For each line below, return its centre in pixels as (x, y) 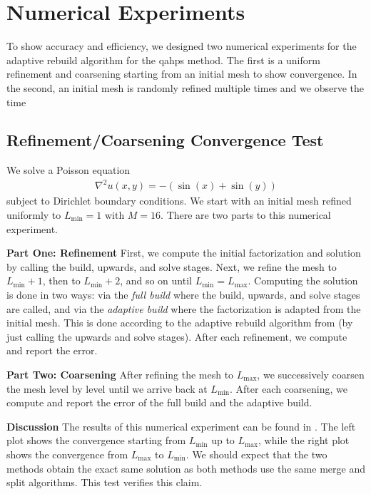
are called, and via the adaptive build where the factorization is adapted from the (184, 308)
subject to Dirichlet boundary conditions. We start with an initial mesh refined (179, 201)
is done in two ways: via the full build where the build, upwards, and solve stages (183, 294)
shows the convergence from (67, 454)
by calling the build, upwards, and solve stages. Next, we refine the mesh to (172, 266)
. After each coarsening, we (289, 388)
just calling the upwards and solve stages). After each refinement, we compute (177, 336)
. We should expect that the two (256, 454)
